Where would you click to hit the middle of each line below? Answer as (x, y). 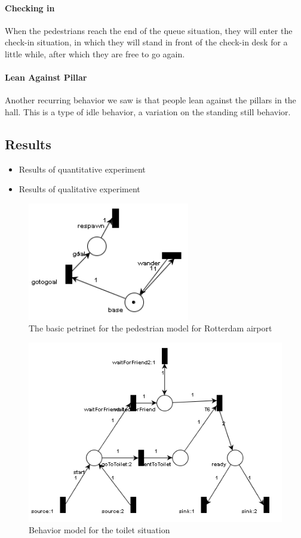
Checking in (30, 7)
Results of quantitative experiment (82, 169)
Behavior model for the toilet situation (99, 530)
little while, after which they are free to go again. (95, 53)
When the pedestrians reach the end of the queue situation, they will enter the (149, 30)
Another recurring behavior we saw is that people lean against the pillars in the (150, 100)
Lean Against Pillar (46, 77)
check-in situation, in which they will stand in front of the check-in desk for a (146, 42)
